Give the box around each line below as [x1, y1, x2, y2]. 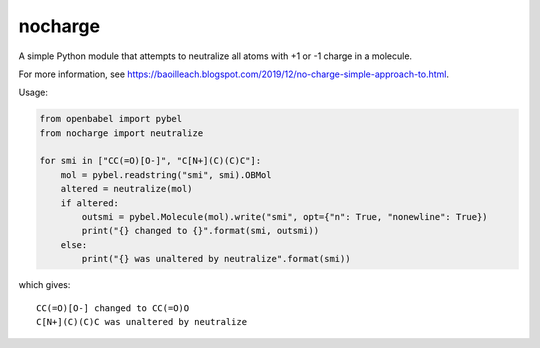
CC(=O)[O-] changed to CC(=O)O [36, 302, 190, 314]
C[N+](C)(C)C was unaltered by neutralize [36, 316, 248, 327]
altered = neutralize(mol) [60, 183, 194, 195]
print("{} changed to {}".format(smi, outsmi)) [81, 225, 320, 237]
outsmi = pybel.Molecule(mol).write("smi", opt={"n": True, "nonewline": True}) [81, 211, 489, 223]
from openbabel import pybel [39, 113, 183, 125]
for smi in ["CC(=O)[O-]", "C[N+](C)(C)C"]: [39, 155, 262, 167]
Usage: [18, 86, 49, 99]
